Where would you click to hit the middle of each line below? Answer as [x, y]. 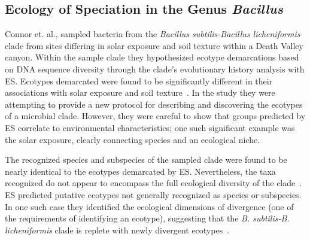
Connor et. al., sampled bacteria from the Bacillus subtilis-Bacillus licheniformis [153, 34]
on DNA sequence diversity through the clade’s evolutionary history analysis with [155, 69]
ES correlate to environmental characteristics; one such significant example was [150, 127]
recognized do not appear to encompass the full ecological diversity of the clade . [154, 183]
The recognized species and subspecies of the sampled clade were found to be [146, 160]
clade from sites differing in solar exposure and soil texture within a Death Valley [154, 45]
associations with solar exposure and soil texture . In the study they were [140, 92]
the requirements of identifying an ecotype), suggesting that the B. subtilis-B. [147, 218]
